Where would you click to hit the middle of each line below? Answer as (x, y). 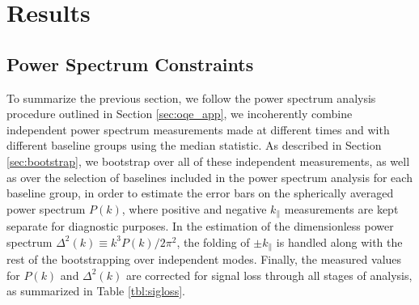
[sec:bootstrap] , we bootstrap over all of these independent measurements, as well (208, 161)
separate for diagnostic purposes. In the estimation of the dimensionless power (200, 226)
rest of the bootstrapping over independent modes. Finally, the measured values (204, 259)
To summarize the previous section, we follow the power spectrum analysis (191, 97)
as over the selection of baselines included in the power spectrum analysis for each (209, 177)
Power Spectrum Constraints (130, 64)
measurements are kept (341, 208)
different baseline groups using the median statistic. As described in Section (194, 145)
